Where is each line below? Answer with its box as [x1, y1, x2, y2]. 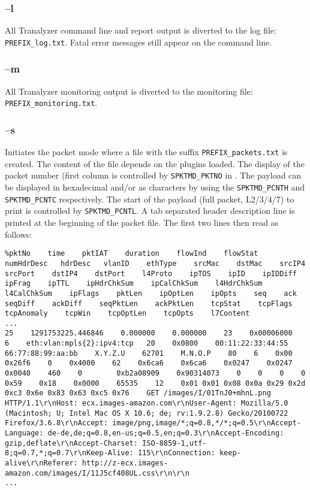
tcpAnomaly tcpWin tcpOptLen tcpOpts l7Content [5, 309, 250, 318]
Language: [5, 429, 44, 438]
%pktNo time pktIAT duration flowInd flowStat [5, 249, 258, 258]
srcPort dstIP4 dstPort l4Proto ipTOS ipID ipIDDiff [5, 269, 297, 278]
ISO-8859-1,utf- [142, 438, 207, 447]
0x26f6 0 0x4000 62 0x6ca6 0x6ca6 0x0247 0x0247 [5, 359, 293, 368]
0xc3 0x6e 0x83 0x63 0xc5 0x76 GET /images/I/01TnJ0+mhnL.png [5, 389, 271, 398]
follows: [5, 228, 32, 240]
